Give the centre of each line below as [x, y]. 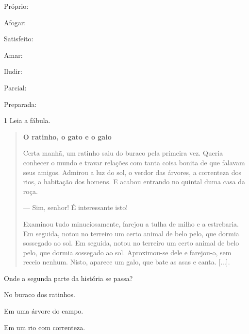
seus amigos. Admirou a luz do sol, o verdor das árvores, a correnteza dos [132, 172]
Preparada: [20, 104]
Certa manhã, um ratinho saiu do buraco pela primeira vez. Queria [123, 153]
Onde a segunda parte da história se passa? [68, 278]
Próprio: [16, 6]
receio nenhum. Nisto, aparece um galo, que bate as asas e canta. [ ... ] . [126, 262]
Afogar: [15, 22]
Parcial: [15, 87]
